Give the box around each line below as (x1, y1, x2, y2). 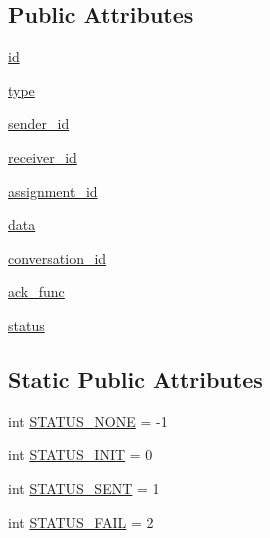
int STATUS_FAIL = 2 (8, 511, 154, 532)
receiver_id (8, 146, 77, 167)
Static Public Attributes (8, 363, 263, 394)
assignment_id (8, 180, 98, 201)
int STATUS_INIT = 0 (8, 444, 153, 465)
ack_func (8, 281, 65, 302)
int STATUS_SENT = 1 (8, 477, 160, 498)
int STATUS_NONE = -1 (8, 410, 168, 431)
